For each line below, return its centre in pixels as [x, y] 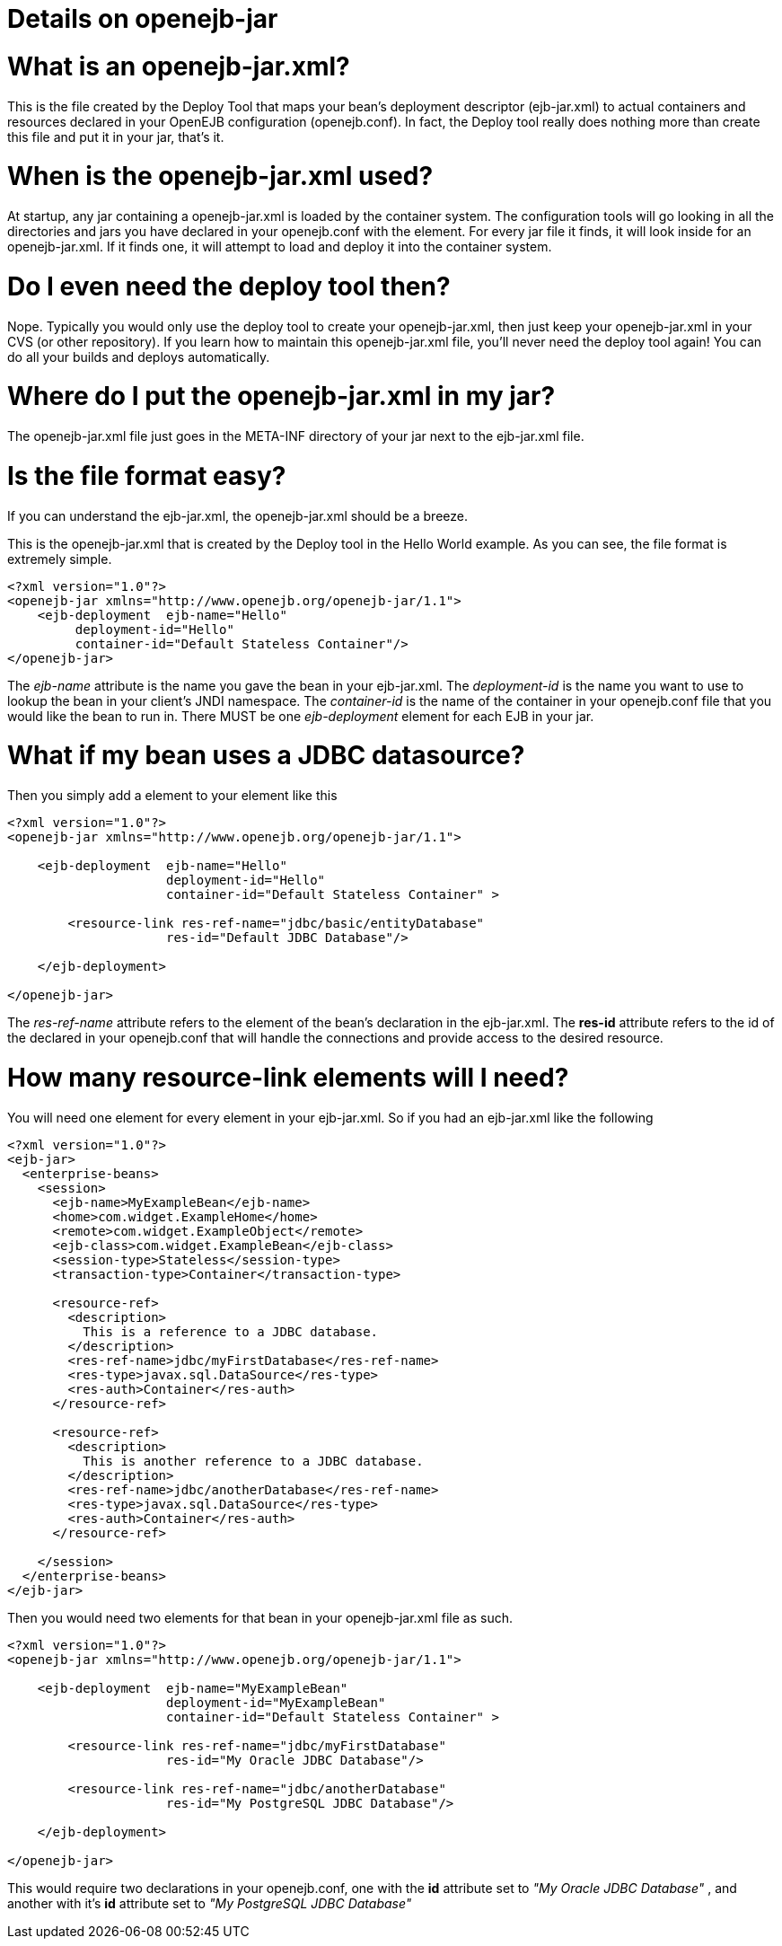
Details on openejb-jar [143, 19]
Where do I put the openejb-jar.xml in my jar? [281, 396]
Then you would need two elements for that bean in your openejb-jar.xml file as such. [260, 1617]
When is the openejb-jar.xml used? [220, 176]
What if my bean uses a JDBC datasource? [266, 756]
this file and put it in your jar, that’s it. [116, 136]
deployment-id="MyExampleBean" [276, 1702]
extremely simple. [60, 559]
